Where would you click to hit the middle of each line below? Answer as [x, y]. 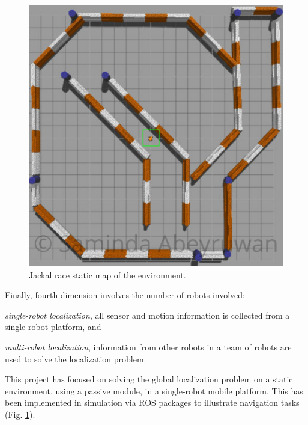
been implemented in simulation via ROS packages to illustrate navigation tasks [152, 402]
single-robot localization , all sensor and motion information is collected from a [147, 315]
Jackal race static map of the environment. [107, 274]
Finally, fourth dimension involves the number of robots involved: [125, 295]
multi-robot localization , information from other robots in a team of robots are [148, 347]
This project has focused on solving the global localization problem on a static [149, 379]
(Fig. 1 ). [20, 414]
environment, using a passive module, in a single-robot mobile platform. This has [154, 390]
